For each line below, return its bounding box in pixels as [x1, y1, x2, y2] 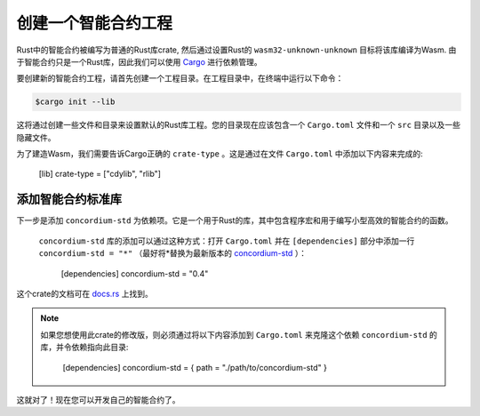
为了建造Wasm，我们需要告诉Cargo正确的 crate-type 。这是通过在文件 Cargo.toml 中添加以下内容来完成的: [16, 148, 424, 159]
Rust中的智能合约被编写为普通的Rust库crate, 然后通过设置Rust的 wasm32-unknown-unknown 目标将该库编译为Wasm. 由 [16, 44, 457, 55]
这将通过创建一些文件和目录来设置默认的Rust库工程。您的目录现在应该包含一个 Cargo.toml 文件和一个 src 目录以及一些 [16, 120, 461, 131]
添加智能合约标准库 [16, 192, 122, 207]
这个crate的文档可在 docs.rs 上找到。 [16, 288, 153, 299]
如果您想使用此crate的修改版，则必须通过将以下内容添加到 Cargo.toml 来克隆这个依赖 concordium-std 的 [40, 329, 437, 340]
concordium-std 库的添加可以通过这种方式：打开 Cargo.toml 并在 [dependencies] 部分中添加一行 [38, 236, 415, 246]
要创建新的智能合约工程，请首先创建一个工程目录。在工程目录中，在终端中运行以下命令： [16, 73, 344, 84]
